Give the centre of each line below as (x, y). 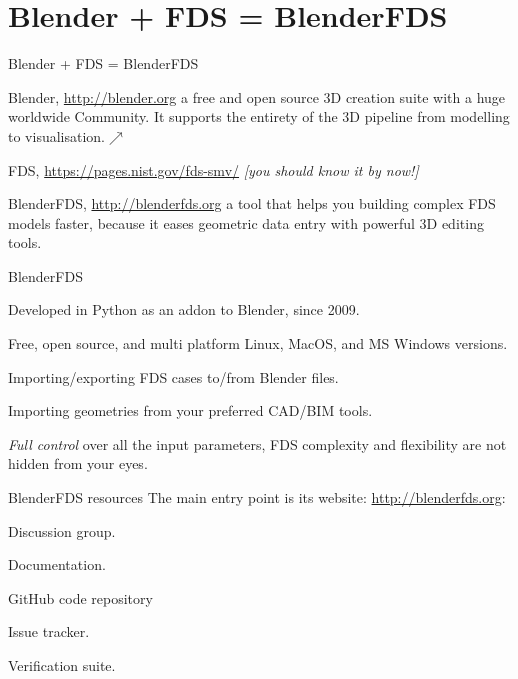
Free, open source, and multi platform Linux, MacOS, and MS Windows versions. (258, 343)
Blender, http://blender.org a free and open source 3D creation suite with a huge (257, 96)
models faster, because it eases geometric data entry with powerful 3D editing (246, 222)
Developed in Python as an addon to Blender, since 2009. (184, 309)
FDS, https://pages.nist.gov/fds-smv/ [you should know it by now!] (213, 169)
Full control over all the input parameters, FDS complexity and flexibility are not (257, 443)
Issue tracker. (49, 631)
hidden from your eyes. (78, 463)
